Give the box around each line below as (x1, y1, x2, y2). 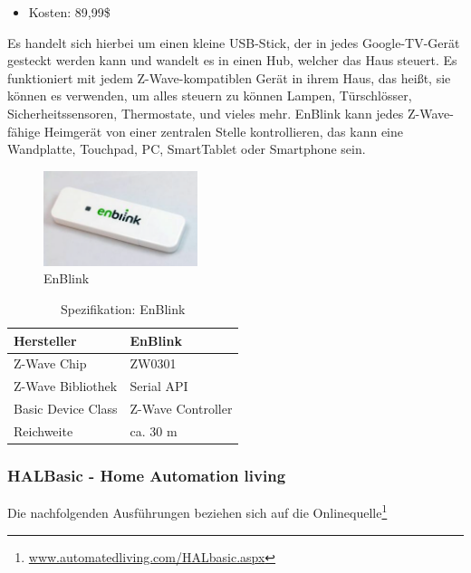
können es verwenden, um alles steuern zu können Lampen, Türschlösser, (7, 86, 412, 105)
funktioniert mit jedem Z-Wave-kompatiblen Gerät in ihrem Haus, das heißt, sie (7, 68, 451, 87)
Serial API (130, 377, 188, 396)
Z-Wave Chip (14, 354, 87, 373)
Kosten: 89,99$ (28, 3, 111, 21)
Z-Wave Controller (130, 399, 233, 418)
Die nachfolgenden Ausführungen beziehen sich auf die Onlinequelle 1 (7, 501, 388, 521)
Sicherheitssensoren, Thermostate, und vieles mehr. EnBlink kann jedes (7, 103, 404, 122)
